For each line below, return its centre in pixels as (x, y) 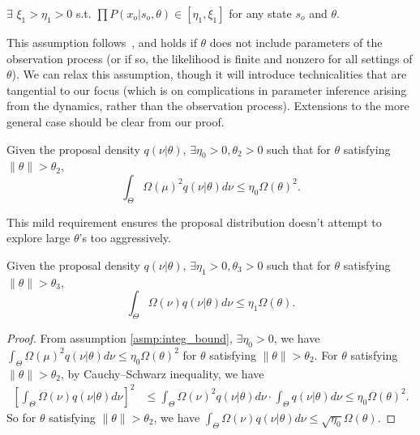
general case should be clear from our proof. (116, 121)
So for (21, 417)
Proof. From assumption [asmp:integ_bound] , (120, 338)
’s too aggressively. (125, 238)
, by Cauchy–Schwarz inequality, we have (163, 373)
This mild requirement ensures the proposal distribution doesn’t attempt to (194, 222)
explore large (39, 238)
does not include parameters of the (296, 42)
